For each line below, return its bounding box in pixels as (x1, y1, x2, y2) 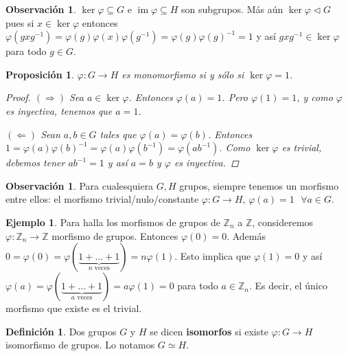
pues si (5, 15, 34, 30)
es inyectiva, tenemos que (5, 103, 113, 118)
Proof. (5, 90, 31, 104)
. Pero (222, 90, 248, 104)
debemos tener (5, 155, 65, 170)
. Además (227, 228, 266, 243)
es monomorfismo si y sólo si (121, 67, 244, 81)
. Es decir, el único (249, 278, 327, 293)
